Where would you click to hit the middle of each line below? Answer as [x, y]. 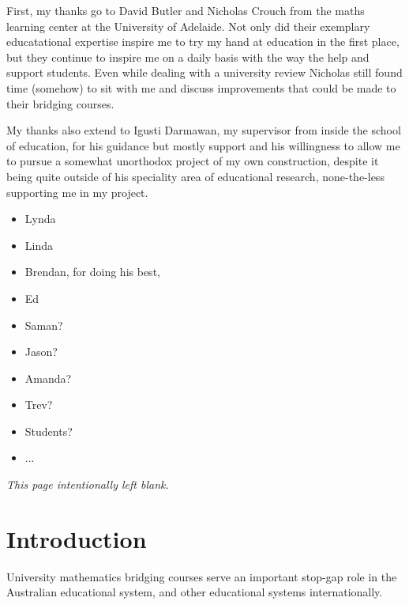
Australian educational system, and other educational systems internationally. [195, 592]
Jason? [41, 352]
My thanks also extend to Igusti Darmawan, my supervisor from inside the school [204, 130]
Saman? [44, 325]
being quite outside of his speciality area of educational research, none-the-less [195, 176]
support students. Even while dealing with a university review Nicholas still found [204, 72]
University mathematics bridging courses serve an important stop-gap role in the [202, 576]
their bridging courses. [60, 103]
